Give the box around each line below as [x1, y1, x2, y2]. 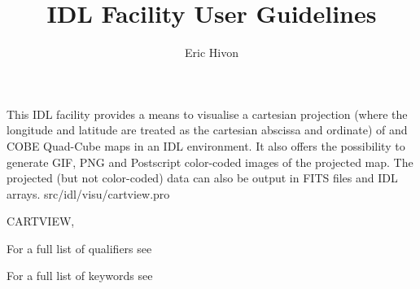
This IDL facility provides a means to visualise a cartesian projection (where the [7, 105, 408, 122]
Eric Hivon [185, 44, 238, 61]
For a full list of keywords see [7, 267, 153, 284]
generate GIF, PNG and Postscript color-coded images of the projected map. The [7, 153, 413, 170]
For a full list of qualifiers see [7, 239, 152, 256]
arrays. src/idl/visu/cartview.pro [7, 185, 170, 202]
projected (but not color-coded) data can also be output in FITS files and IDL [7, 169, 398, 186]
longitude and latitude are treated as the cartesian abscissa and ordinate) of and [7, 121, 408, 138]
